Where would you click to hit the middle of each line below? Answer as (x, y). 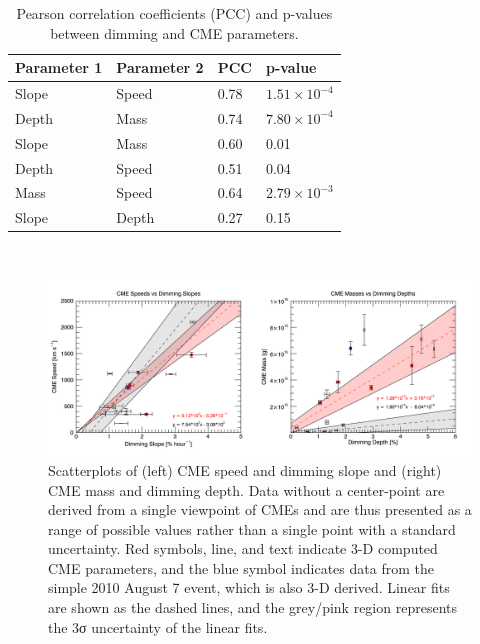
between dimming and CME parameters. (174, 32)
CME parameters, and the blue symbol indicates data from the (241, 567)
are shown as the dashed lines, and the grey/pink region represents (252, 607)
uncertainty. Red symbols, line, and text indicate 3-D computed (243, 548)
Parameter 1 (59, 67)
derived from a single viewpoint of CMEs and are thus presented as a (260, 509)
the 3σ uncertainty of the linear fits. (158, 626)
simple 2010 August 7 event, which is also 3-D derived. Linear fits (249, 587)
